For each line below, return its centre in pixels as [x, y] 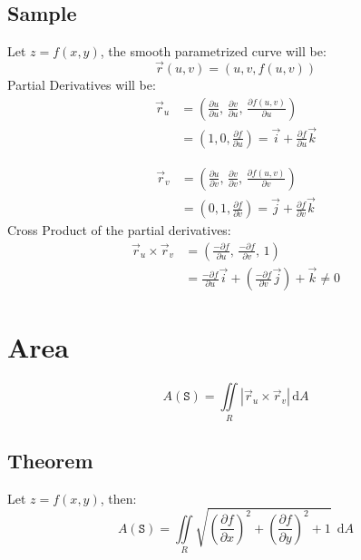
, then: [118, 498]
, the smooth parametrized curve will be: [213, 51]
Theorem [50, 460]
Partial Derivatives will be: [82, 85]
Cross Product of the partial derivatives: [119, 230]
